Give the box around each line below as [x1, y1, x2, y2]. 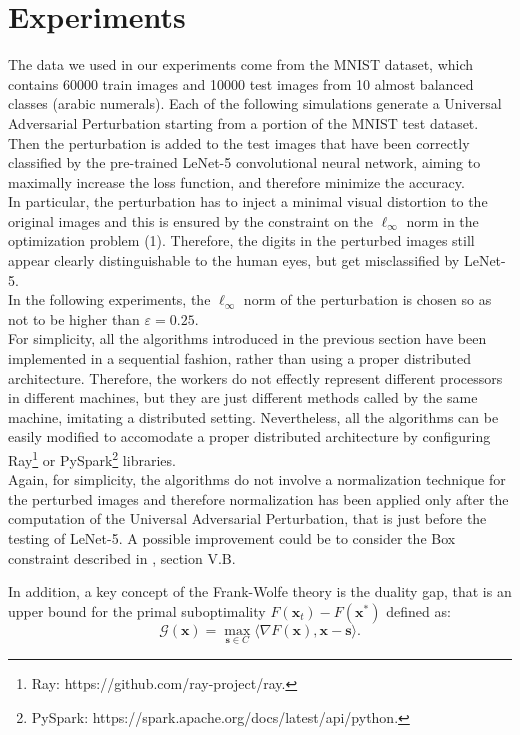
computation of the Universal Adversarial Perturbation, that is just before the [8, 508, 487, 529]
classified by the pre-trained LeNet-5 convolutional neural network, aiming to [8, 152, 481, 173]
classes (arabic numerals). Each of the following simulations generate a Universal [8, 93, 502, 114]
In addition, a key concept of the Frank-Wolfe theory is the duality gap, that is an [8, 581, 512, 602]
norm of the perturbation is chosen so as [243, 289, 492, 310]
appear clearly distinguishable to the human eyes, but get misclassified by [8, 250, 460, 271]
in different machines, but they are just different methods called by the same [8, 387, 478, 408]
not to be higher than [8, 308, 140, 329]
